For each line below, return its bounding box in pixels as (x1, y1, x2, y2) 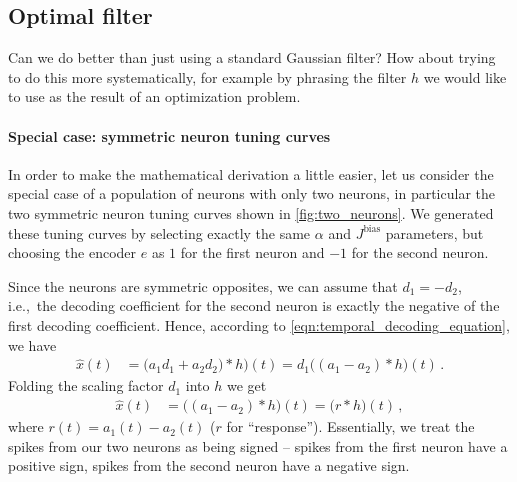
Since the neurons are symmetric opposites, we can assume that (8, 275, 398, 296)
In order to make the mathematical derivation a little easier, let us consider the (8, 163, 494, 184)
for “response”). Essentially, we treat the (226, 416, 475, 437)
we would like (423, 66, 507, 87)
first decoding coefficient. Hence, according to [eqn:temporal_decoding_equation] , (8, 314, 510, 335)
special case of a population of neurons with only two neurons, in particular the (8, 183, 496, 204)
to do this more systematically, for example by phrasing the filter (8, 66, 407, 87)
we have (8, 334, 57, 355)
